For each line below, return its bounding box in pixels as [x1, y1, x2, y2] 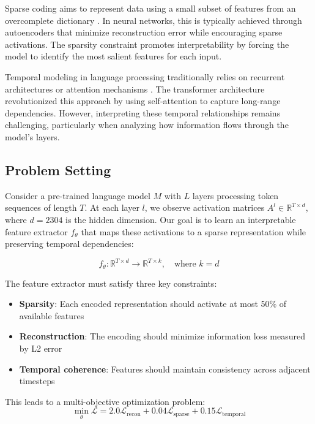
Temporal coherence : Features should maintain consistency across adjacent [19, 362, 311, 375]
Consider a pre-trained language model [5, 189, 150, 202]
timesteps [19, 374, 55, 387]
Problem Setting [5, 160, 111, 179]
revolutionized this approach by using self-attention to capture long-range [5, 94, 281, 107]
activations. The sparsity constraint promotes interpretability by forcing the [5, 37, 289, 50]
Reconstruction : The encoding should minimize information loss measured [19, 330, 305, 343]
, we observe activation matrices [144, 201, 265, 214]
